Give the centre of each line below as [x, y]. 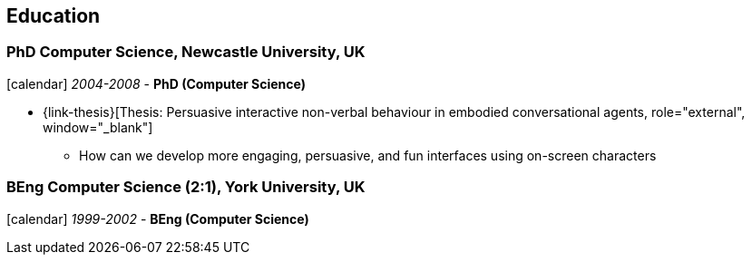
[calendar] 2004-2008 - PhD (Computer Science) [156, 83]
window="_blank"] [98, 127]
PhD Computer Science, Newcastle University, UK [186, 52]
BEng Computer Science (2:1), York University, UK [186, 187]
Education [54, 16]
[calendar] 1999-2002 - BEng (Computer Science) [158, 218]
